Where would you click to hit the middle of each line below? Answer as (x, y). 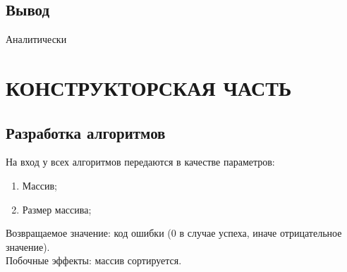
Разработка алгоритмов (86, 132)
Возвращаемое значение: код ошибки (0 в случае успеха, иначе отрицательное (174, 233)
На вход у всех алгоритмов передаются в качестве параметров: (140, 162)
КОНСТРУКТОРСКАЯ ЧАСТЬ (149, 87)
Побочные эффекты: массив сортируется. (94, 260)
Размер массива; (57, 209)
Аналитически (36, 39)
